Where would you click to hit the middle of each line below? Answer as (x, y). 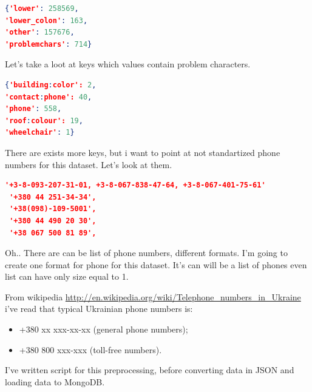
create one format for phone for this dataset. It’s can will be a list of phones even (156, 264)
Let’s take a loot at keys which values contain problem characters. (128, 64)
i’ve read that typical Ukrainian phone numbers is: (99, 309)
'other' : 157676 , (40, 32)
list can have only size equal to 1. (67, 276)
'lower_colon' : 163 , (46, 20)
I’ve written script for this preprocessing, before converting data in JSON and (150, 370)
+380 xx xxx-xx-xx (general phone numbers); (103, 329)
